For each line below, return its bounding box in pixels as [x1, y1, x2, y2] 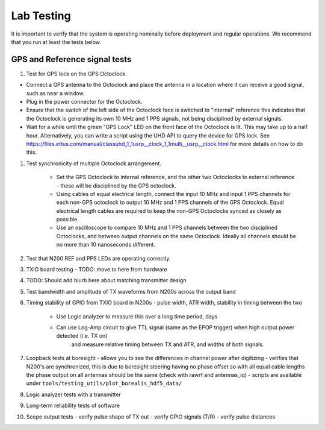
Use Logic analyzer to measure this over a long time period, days [56, 312, 218, 320]
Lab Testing [11, 9, 72, 22]
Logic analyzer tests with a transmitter [26, 391, 122, 398]
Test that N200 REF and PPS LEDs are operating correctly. [26, 255, 171, 262]
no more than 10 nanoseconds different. [56, 241, 156, 248]
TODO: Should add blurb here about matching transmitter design [26, 277, 187, 284]
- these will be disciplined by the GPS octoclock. [56, 182, 177, 189]
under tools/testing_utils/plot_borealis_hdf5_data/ [26, 380, 182, 387]
